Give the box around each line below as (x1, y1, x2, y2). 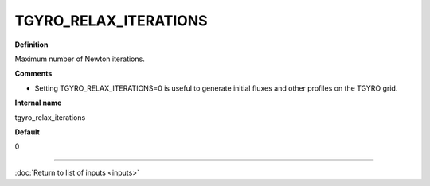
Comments (14, 68, 53, 79)
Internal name (14, 98, 62, 107)
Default (14, 127, 40, 137)
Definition (14, 40, 49, 49)
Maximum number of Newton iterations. (14, 54, 145, 64)
